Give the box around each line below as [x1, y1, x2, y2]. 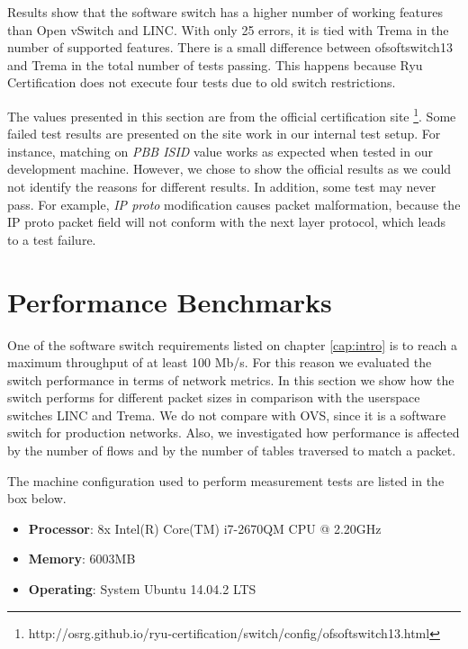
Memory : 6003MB [28, 549, 136, 568]
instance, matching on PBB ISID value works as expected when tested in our [7, 141, 433, 160]
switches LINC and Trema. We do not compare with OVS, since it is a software [7, 405, 446, 424]
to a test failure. [7, 230, 96, 248]
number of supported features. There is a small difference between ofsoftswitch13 [7, 38, 453, 57]
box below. [7, 489, 67, 508]
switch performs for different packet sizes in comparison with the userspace [7, 388, 420, 407]
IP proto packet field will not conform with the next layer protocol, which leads [7, 212, 445, 231]
